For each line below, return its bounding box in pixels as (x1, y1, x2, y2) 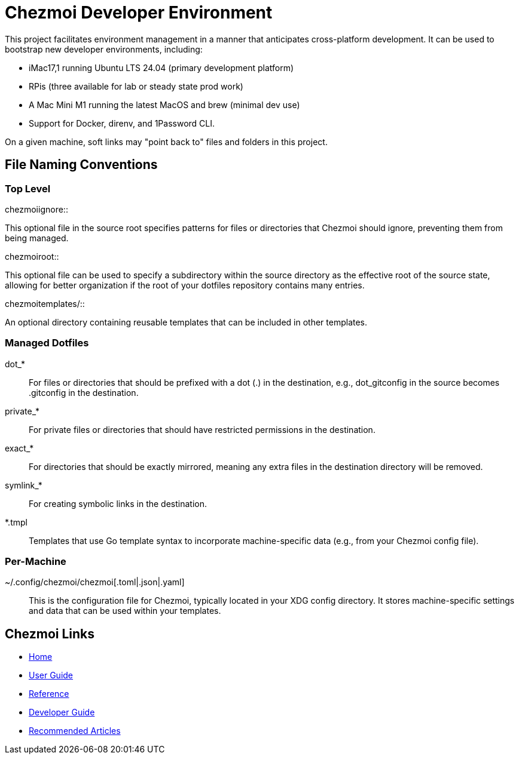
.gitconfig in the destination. (29, 387, 139, 398)
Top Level (5, 182, 51, 195)
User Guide (29, 670, 74, 681)
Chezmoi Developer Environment (5, 2, 273, 23)
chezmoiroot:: (5, 251, 59, 262)
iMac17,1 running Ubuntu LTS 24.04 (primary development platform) (29, 62, 294, 73)
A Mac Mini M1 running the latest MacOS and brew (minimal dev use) (29, 99, 300, 110)
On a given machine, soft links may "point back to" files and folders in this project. (5, 136, 328, 147)
